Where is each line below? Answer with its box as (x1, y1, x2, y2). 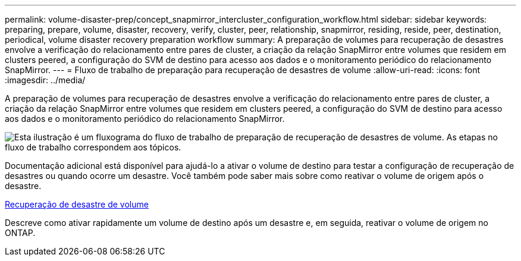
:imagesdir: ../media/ (5, 75, 86, 85)
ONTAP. (5, 228, 36, 238)
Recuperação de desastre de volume (5, 199, 149, 209)
